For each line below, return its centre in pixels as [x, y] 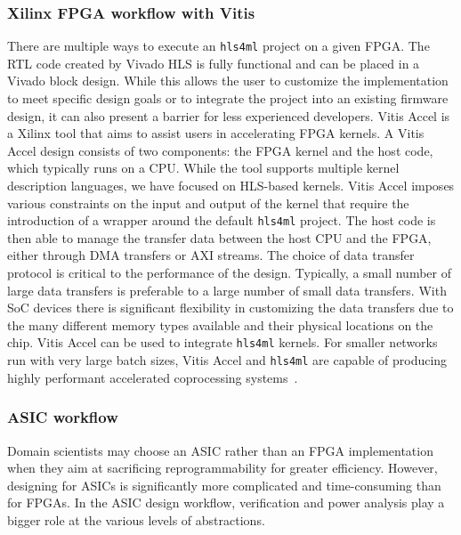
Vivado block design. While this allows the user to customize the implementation [228, 81]
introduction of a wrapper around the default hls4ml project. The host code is [222, 220]
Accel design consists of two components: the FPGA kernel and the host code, [220, 150]
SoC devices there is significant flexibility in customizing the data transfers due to [230, 308]
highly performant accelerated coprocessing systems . [153, 377]
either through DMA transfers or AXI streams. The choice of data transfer [211, 255]
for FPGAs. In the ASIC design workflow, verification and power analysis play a [226, 503]
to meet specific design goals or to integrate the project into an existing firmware [228, 98]
